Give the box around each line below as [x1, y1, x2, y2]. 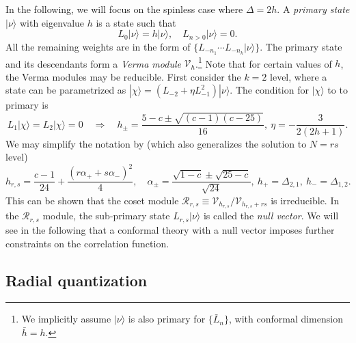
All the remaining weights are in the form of [5, 39, 191, 53]
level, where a [270, 69, 327, 83]
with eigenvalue [19, 15, 85, 29]
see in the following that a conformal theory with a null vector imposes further [5, 222, 335, 236]
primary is [5, 98, 49, 112]
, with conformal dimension [229, 312, 343, 326]
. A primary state [277, 2, 350, 16]
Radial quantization [5, 269, 148, 290]
